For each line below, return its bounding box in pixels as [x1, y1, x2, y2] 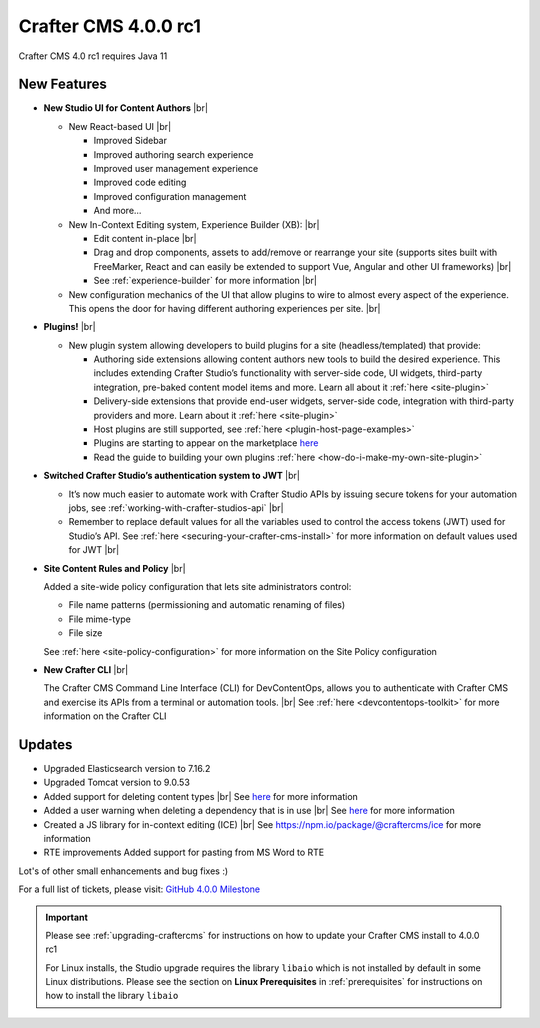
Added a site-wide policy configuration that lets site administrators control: [43, 580, 352, 592]
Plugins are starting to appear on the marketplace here [93, 437, 319, 449]
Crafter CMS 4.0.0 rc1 [18, 15, 202, 37]
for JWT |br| [68, 544, 120, 556]
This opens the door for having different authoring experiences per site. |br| [68, 302, 381, 314]
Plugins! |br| [43, 321, 96, 333]
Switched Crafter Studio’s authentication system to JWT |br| [43, 470, 300, 482]
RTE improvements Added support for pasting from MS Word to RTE [43, 846, 325, 859]
